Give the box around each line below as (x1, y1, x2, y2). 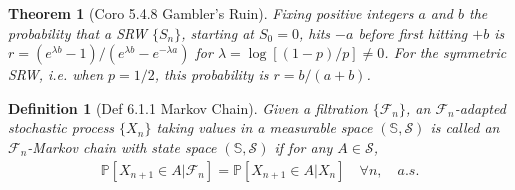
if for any (274, 136, 333, 157)
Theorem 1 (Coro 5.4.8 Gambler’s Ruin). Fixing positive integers (8, 3, 414, 23)
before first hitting (358, 22, 468, 43)
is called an (430, 117, 500, 138)
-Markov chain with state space (27, 136, 217, 157)
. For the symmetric (384, 42, 507, 63)
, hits (298, 22, 331, 43)
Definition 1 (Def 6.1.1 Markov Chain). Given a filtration (8, 97, 368, 118)
